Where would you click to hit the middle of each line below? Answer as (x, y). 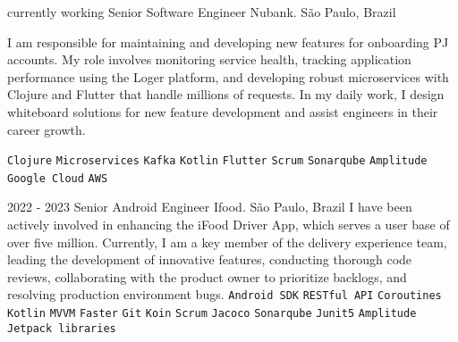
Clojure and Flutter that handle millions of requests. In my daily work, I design (226, 94)
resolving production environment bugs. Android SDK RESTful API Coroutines (225, 294)
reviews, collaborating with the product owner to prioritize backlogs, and (207, 276)
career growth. (47, 129)
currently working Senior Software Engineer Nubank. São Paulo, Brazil (202, 12)
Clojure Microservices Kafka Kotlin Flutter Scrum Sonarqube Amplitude (217, 161)
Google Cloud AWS (58, 178)
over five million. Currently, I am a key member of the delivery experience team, (227, 242)
